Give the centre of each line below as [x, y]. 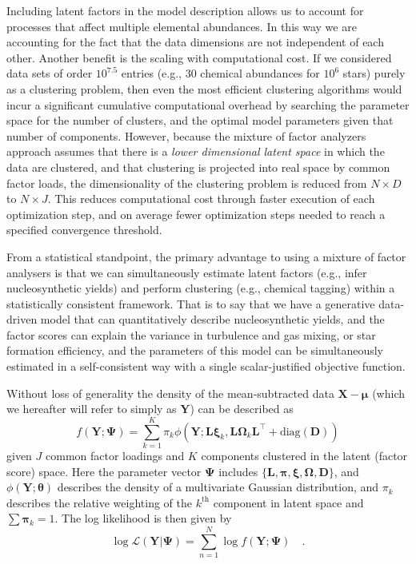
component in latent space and [288, 502]
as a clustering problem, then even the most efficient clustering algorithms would [204, 88]
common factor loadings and [115, 455]
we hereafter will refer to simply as [92, 409]
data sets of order [50, 73]
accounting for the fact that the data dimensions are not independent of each [195, 42]
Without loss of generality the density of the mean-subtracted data [170, 393]
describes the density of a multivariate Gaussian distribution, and [218, 487]
